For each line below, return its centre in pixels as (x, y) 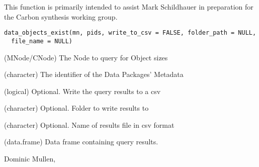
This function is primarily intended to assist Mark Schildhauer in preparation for (129, 7)
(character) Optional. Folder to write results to (76, 108)
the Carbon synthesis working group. (61, 16)
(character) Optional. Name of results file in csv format (89, 124)
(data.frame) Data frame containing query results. (81, 142)
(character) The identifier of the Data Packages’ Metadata (94, 74)
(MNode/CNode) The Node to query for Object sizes (86, 57)
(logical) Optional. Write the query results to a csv (82, 91)
